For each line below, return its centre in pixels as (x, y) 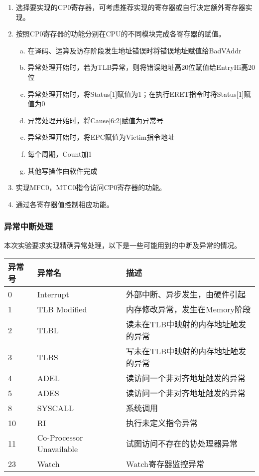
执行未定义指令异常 (162, 423)
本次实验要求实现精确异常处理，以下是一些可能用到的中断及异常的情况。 (123, 245)
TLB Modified (62, 309)
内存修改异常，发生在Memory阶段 (188, 309)
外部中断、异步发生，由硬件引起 (186, 294)
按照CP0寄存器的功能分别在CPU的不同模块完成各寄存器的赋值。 (121, 34)
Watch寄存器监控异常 (165, 464)
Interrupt (53, 294)
